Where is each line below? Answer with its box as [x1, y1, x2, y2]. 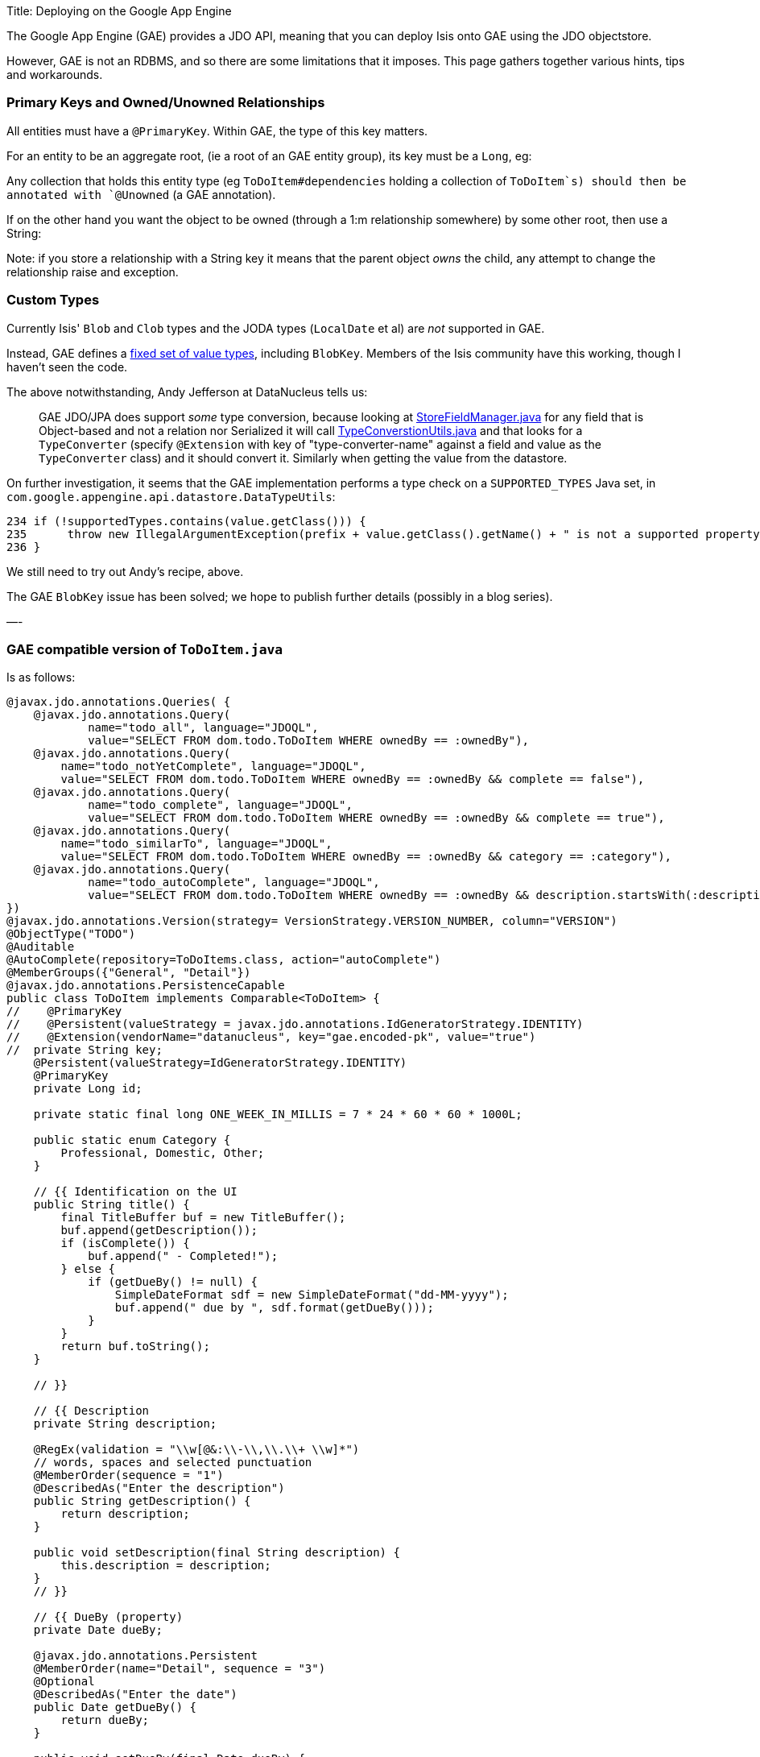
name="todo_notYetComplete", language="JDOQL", [60, 760, 366, 773]
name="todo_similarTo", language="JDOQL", [60, 837, 332, 851]
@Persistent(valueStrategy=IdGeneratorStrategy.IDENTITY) [33, 1056, 407, 1070]
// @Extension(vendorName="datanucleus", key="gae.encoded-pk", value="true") [6, 1030, 536, 1044]
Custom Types [6, 292, 100, 309]
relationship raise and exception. [6, 264, 179, 279]
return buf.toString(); [60, 1340, 210, 1353]
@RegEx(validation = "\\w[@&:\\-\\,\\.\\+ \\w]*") [33, 1443, 360, 1457]
